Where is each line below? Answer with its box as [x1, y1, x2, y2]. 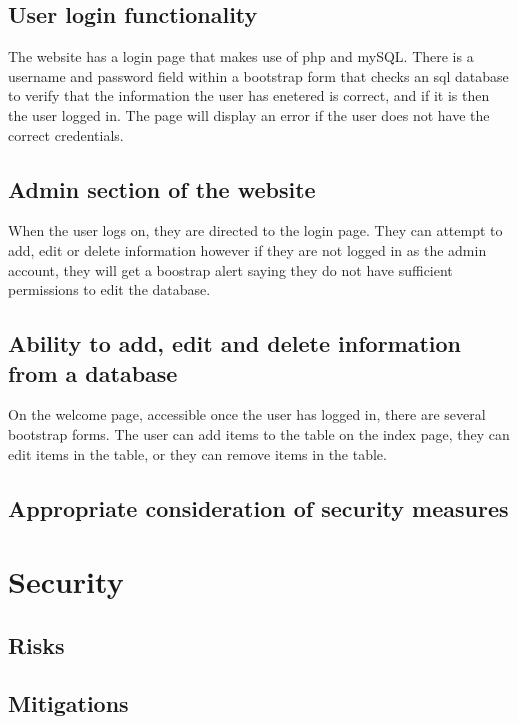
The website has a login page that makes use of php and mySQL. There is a [8, 46, 474, 67]
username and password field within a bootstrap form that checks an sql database [8, 65, 509, 86]
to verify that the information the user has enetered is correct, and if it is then [8, 85, 490, 106]
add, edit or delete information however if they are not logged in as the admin [8, 239, 487, 260]
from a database [8, 357, 178, 388]
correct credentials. [8, 124, 124, 145]
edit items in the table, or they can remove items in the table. [8, 443, 387, 464]
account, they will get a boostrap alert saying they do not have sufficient [8, 259, 453, 280]
